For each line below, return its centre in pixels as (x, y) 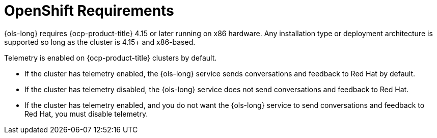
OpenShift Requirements (89, 11)
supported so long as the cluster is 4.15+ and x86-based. (100, 42)
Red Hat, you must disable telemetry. (86, 114)
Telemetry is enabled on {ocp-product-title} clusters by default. (111, 58)
